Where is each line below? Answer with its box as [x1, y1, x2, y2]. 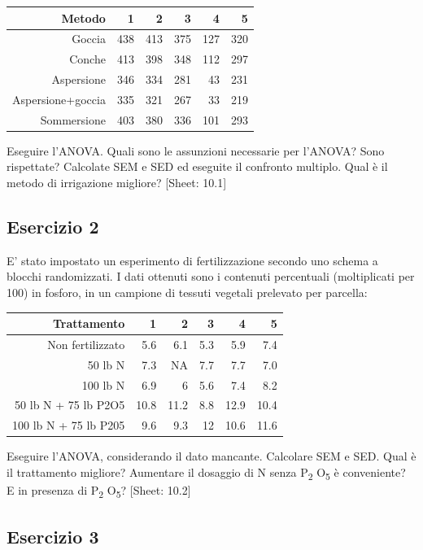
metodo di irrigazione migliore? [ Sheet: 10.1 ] [7, 174, 227, 190]
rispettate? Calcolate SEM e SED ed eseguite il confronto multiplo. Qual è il [7, 158, 388, 175]
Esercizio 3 [7, 523, 99, 548]
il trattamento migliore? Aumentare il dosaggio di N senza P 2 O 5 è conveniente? [7, 463, 406, 482]
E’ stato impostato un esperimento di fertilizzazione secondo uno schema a [7, 251, 378, 268]
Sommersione [40, 111, 106, 128]
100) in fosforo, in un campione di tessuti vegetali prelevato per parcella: [7, 283, 368, 300]
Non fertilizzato [47, 335, 125, 352]
